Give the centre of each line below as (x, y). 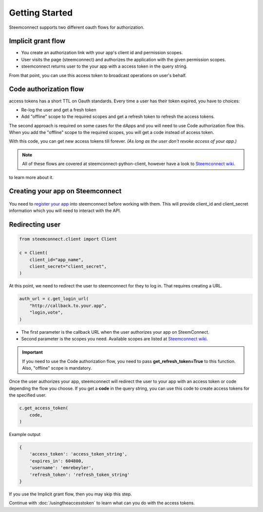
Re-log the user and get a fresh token (59, 110)
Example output (25, 435)
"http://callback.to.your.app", (68, 305)
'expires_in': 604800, (56, 461)
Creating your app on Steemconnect (65, 191)
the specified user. (28, 395)
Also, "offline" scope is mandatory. (57, 368)
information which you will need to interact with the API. (65, 211)
